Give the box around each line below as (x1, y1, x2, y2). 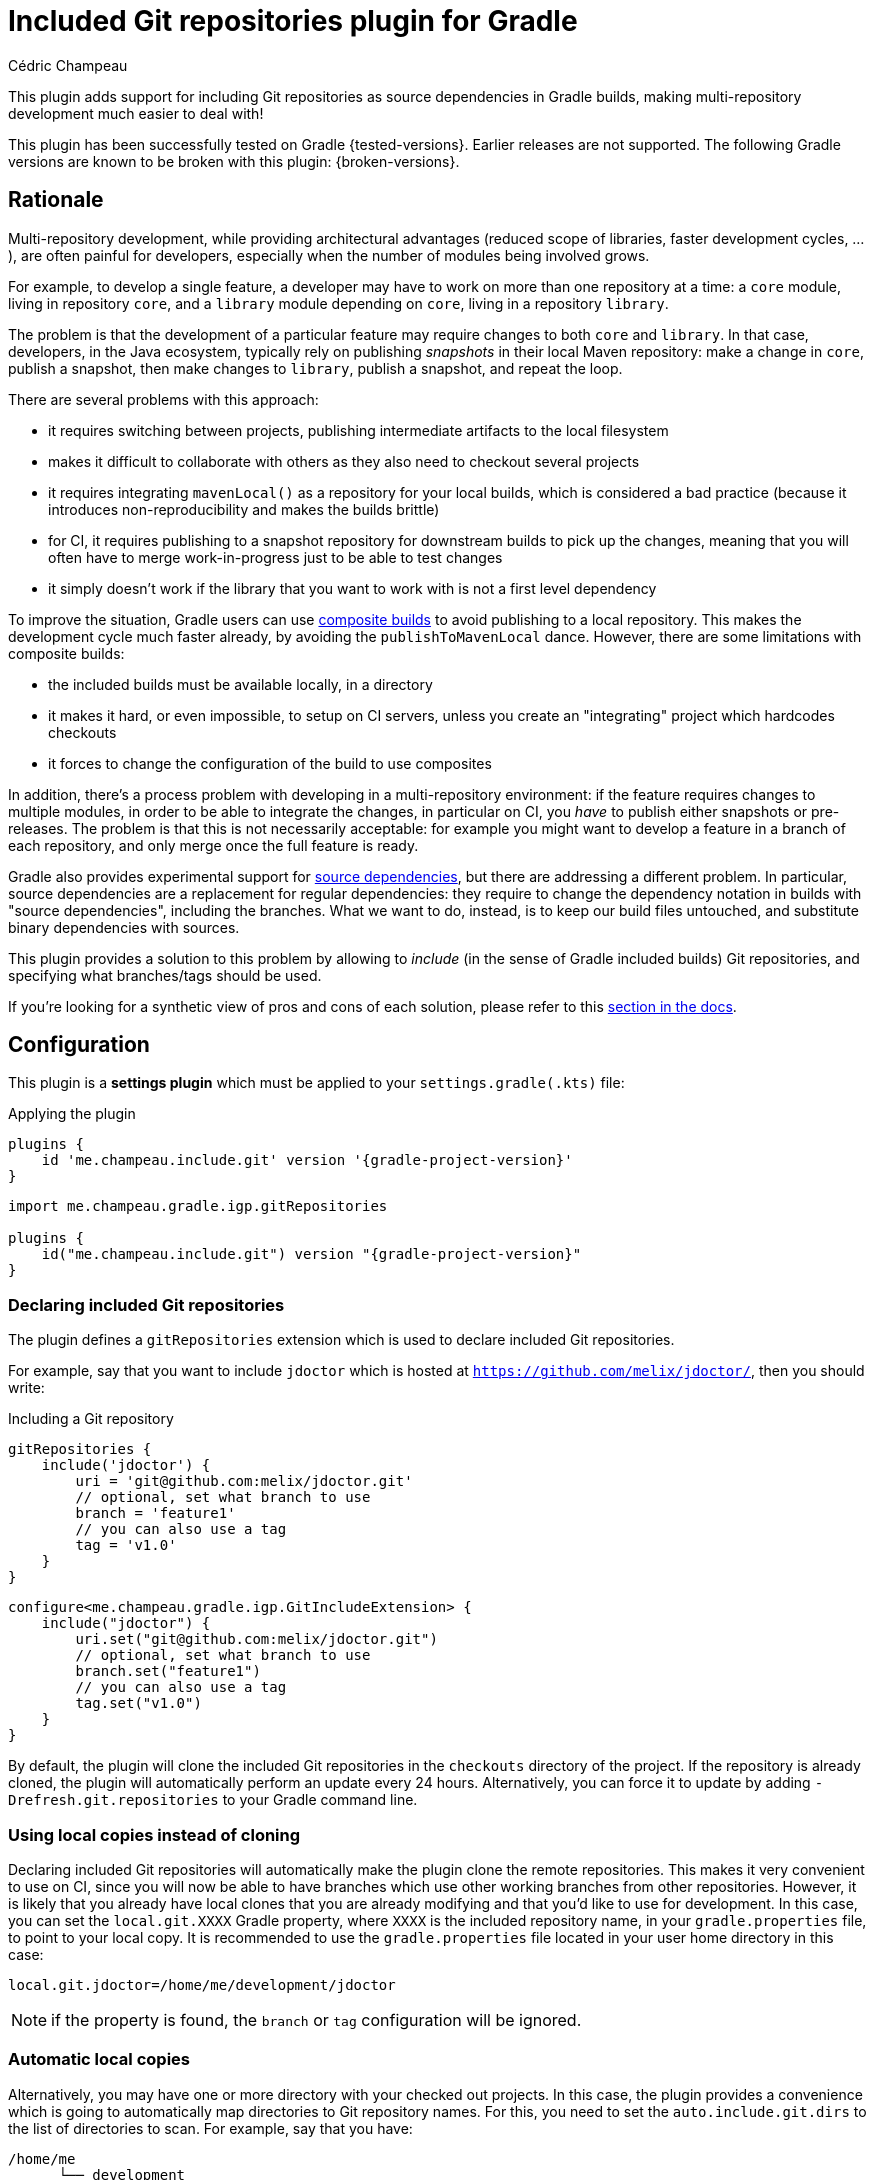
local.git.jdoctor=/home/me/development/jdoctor (8, 1976, 396, 1993)
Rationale (8, 187, 104, 213)
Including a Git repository (8, 1410, 174, 1428)
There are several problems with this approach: (8, 390, 319, 408)
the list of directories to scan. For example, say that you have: (8, 2119, 413, 2137)
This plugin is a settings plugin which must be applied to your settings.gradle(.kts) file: (8, 1074, 625, 1092)
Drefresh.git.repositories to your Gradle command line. (8, 1791, 418, 1809)
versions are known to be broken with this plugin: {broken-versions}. (8, 152, 460, 170)
